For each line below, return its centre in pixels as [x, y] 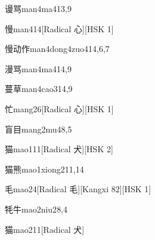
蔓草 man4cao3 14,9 [39, 89]
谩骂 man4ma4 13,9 [38, 8]
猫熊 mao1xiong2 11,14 [44, 169]
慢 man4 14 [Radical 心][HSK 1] [59, 28]
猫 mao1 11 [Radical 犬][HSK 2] [59, 149]
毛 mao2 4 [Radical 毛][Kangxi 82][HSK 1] [78, 189]
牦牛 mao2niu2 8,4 [36, 209]
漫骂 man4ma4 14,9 [38, 68]
